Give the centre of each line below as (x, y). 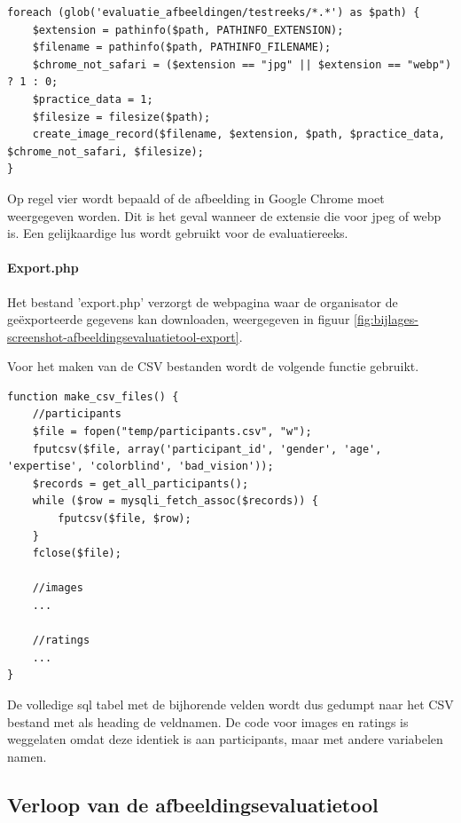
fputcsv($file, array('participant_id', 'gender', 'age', (207, 449)
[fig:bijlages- (386, 319)
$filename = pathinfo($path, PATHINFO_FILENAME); (182, 47)
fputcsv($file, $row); (125, 519)
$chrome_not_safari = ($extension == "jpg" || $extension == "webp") (242, 64)
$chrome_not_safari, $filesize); (105, 151)
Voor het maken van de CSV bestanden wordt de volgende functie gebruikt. (213, 366)
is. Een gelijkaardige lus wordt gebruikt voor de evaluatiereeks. (178, 233)
